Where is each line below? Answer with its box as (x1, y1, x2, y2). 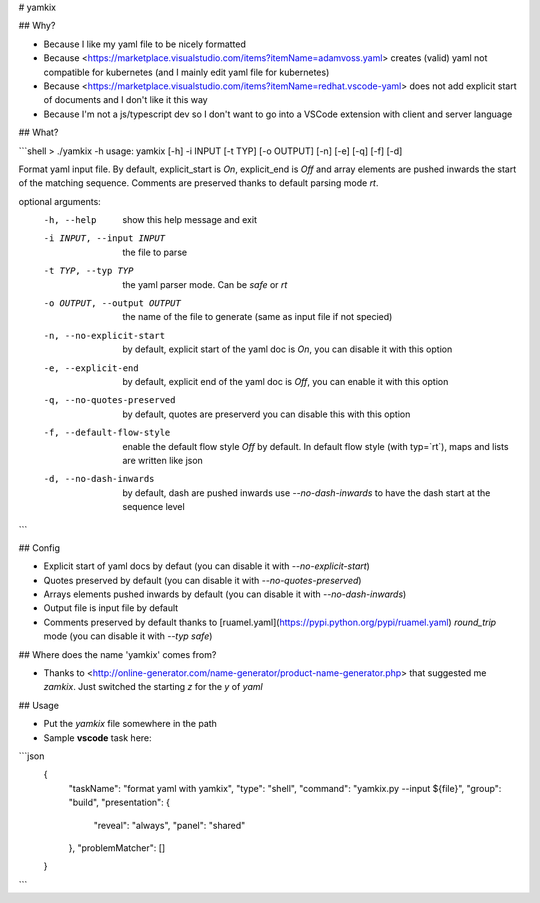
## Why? (18, 20, 56, 32)
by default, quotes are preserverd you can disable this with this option (122, 408, 411, 420)
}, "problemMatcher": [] (68, 841, 166, 854)
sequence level (122, 501, 185, 513)
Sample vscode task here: (43, 731, 152, 744)
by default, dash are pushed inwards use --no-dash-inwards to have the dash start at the (122, 486, 491, 499)
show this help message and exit (122, 214, 257, 226)
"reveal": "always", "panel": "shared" (93, 819, 246, 831)
